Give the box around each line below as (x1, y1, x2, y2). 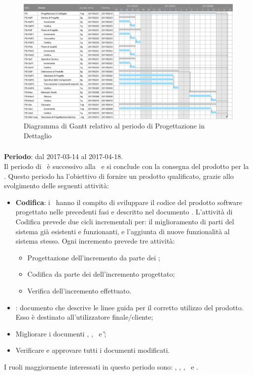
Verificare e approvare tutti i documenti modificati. (15, 345, 170, 355)
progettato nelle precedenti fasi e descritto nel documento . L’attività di (15, 207, 233, 217)
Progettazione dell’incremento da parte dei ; (27, 252, 160, 262)
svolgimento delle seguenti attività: (4, 180, 109, 191)
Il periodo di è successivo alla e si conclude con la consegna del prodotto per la (4, 161, 249, 171)
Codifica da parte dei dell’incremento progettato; (27, 269, 175, 279)
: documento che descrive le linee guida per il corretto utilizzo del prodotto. (15, 302, 244, 312)
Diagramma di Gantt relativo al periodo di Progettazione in (24, 121, 205, 131)
